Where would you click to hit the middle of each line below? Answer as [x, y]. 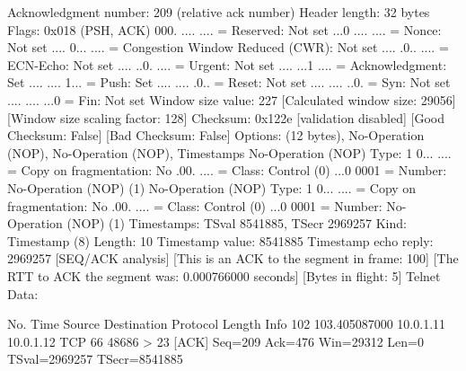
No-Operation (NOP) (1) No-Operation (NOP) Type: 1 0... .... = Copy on [212, 187]
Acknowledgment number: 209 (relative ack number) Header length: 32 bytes [219, 12]
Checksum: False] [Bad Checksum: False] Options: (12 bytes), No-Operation [216, 135]
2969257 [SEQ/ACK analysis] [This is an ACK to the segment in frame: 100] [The [233, 258]
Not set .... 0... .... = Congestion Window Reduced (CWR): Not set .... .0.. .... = [228, 47]
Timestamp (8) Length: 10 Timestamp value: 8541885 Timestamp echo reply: [220, 240]
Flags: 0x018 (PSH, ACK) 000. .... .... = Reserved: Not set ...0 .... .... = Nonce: [224, 29]
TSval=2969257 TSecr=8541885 [95, 359]
